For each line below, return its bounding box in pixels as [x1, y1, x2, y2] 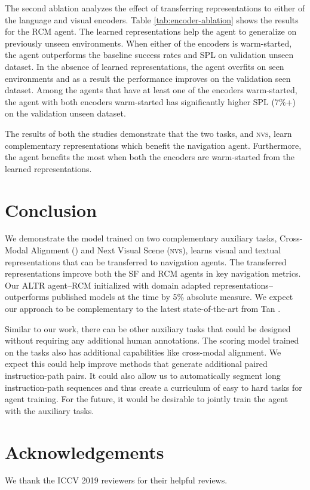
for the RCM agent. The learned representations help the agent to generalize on [5, 25, 297, 38]
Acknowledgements [5, 439, 164, 464]
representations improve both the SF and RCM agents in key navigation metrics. [5, 267, 301, 280]
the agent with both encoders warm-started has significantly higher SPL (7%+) [5, 95, 296, 108]
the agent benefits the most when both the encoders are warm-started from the [5, 151, 295, 163]
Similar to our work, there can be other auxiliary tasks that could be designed [5, 322, 291, 335]
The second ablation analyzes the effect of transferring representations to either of [5, 2, 305, 14]
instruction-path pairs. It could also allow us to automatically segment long [5, 369, 281, 381]
